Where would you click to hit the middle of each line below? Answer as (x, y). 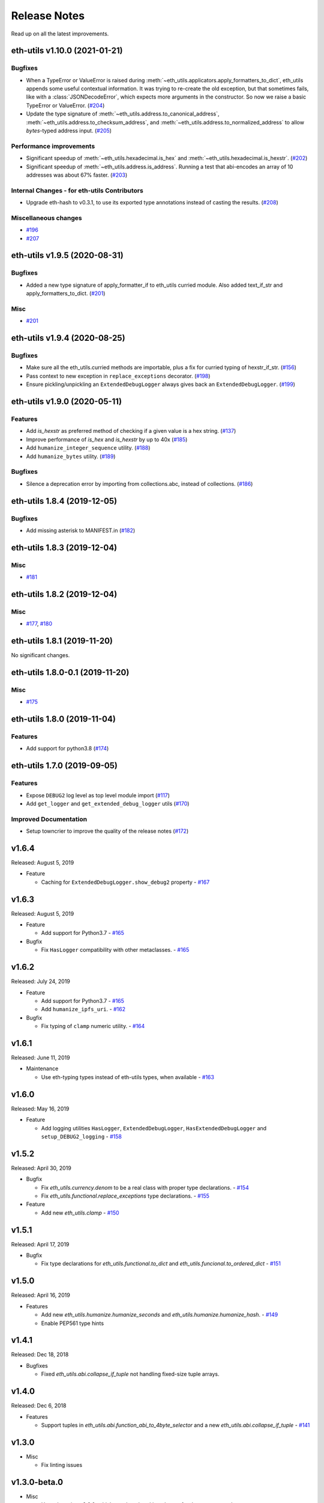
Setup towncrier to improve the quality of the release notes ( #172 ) (107, 831)
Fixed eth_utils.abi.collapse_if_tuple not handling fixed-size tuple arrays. (130, 1374)
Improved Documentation (49, 819)
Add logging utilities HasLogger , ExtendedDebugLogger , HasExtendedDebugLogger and (154, 1128)
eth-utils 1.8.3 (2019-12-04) (64, 547)
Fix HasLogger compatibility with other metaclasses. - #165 (115, 950)
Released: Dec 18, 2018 (40, 1355)
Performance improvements (53, 146)
